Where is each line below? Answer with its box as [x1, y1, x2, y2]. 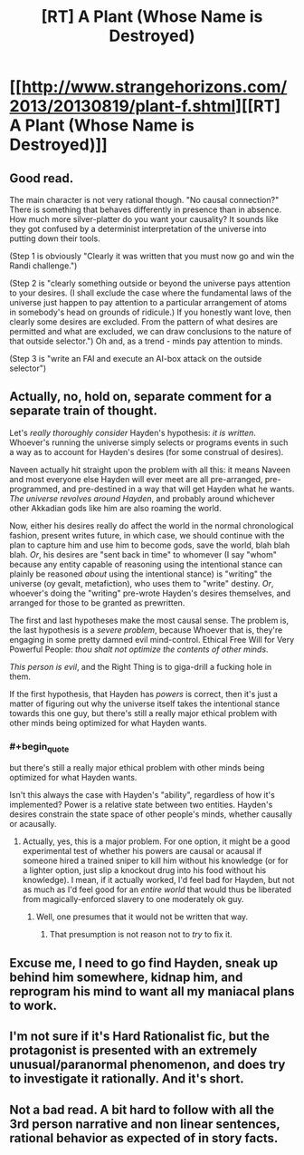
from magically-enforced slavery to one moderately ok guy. [22, 894, 244, 905]
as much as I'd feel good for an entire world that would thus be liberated [22, 884, 292, 895]
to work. [9, 997, 57, 1013]
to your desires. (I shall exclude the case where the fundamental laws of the [9, 287, 292, 298]
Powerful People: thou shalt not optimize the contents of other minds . [9, 644, 269, 655]
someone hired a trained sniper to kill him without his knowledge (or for [22, 855, 289, 867]
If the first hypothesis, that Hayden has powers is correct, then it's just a [9, 688, 279, 699]
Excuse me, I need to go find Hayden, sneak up [9, 955, 279, 971]
